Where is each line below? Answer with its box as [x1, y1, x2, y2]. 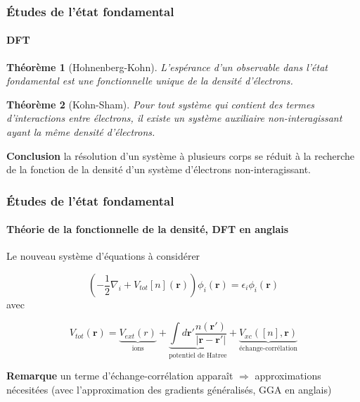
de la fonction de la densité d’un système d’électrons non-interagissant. [6, 162, 311, 177]
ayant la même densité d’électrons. [6, 125, 155, 139]
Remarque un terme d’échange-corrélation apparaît [6, 368, 233, 383]
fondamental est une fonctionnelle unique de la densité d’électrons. [6, 73, 293, 88]
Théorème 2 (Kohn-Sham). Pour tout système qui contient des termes [6, 96, 315, 111]
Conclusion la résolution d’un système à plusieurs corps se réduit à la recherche [6, 148, 355, 163]
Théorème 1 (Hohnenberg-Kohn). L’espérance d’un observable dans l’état [6, 59, 328, 74]
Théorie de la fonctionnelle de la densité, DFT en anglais [6, 222, 289, 237]
